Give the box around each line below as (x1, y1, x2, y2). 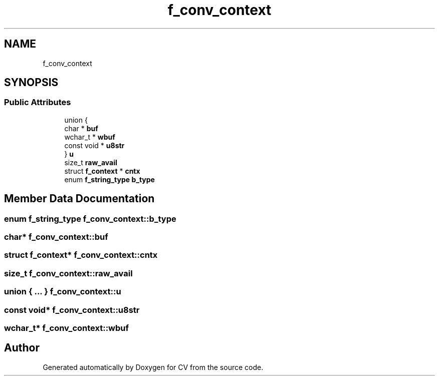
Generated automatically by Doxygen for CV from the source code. (43, 362, 264, 371)
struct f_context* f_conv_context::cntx (4, 250, 158, 260)
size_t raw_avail (64, 158, 117, 167)
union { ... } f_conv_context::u (4, 286, 121, 297)
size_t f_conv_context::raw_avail (4, 268, 133, 278)
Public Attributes (4, 97, 71, 108)
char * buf (64, 124, 98, 133)
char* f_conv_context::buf (4, 232, 108, 242)
